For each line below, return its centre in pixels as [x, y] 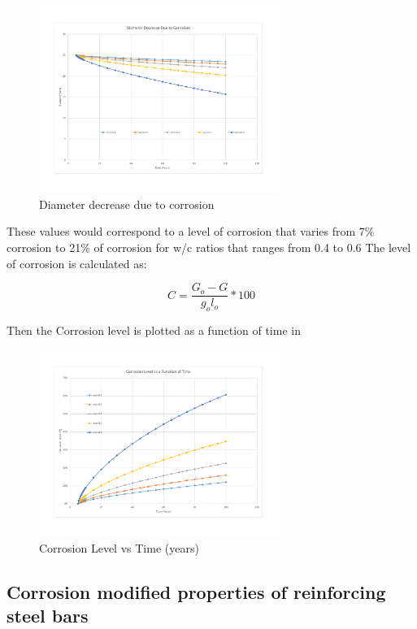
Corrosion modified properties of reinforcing [196, 591]
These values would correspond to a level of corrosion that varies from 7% [191, 231]
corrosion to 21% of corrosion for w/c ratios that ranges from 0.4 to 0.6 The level [209, 247]
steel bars [48, 615]
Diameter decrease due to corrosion [127, 204]
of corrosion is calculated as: [77, 263]
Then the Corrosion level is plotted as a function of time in [154, 330]
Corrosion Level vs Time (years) [119, 547]
